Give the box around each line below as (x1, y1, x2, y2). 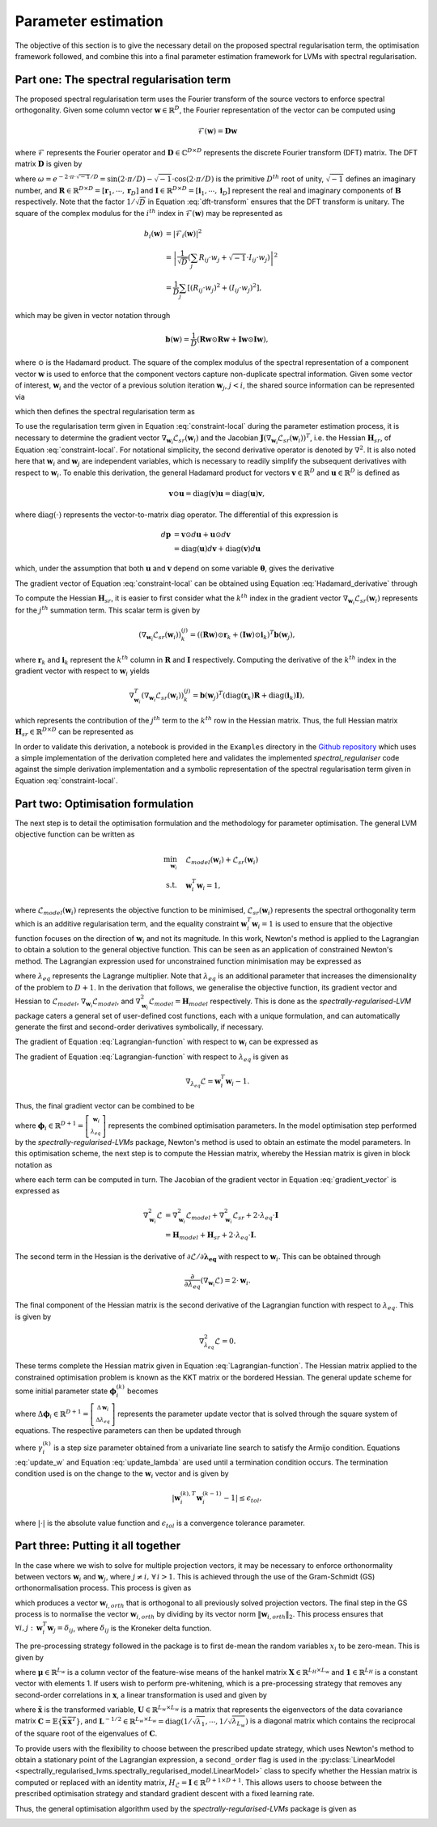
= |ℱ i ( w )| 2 (165, 227, 202, 240)
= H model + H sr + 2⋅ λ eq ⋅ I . (164, 1231, 257, 1241)
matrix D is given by (15, 159, 83, 169)
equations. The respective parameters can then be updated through (15, 1425, 242, 1435)
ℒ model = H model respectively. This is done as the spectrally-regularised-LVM (148, 996, 412, 1007)
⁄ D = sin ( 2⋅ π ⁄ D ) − (91, 172, 153, 184)
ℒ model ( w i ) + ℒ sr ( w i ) (185, 855, 259, 867)
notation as (15, 1159, 53, 1169)
